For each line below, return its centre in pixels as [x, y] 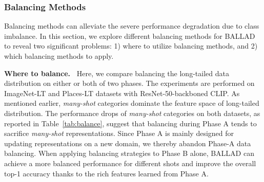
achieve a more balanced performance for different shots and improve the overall [130, 163]
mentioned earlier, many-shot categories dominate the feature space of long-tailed [132, 103]
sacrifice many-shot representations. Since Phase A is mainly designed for [119, 133]
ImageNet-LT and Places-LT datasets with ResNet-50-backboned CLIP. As [122, 93]
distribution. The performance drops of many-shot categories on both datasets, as [132, 113]
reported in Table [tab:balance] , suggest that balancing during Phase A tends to [130, 123]
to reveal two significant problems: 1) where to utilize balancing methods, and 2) [131, 46]
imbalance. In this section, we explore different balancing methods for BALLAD [130, 36]
